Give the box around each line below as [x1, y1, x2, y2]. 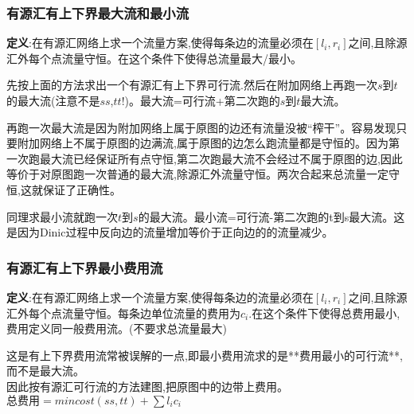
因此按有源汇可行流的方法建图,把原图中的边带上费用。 [6, 377, 288, 394]
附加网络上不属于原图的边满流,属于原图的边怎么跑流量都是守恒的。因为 [17, 135, 389, 151]
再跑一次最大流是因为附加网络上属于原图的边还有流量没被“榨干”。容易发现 [6, 119, 396, 135]
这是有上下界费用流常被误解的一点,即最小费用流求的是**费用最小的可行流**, [6, 346, 403, 363]
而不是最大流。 [6, 362, 84, 379]
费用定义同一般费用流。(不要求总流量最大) [6, 320, 227, 337]
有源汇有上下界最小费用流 [6, 257, 163, 277]
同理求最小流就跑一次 [6, 208, 118, 225]
